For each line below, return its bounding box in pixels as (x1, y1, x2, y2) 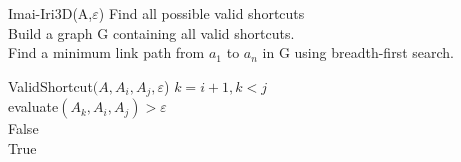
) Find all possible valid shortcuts (98, 3, 305, 23)
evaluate (8, 96, 59, 117)
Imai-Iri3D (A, (8, 3, 93, 23)
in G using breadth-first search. (262, 42, 454, 63)
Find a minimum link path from (8, 42, 205, 63)
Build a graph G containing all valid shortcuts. (8, 22, 295, 43)
